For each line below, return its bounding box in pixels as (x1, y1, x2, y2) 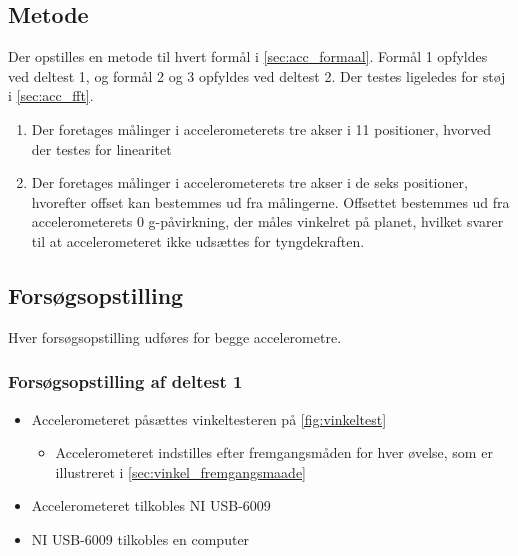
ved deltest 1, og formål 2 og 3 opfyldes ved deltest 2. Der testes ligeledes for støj (8, 65, 506, 86)
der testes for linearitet (31, 138, 172, 159)
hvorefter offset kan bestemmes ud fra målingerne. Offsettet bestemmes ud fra (31, 191, 510, 212)
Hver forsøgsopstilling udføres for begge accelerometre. (8, 326, 342, 347)
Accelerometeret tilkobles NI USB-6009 (31, 495, 271, 516)
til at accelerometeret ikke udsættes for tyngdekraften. (31, 230, 365, 251)
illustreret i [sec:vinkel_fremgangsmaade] (55, 461, 307, 482)
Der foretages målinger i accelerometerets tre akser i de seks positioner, (31, 172, 468, 193)
